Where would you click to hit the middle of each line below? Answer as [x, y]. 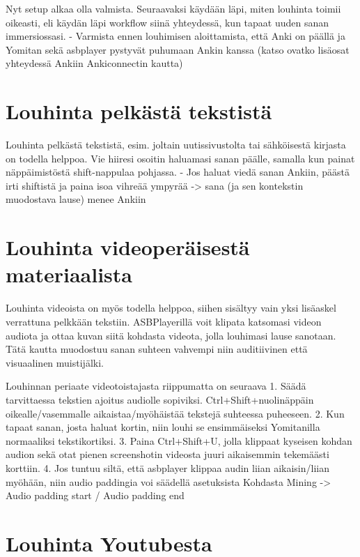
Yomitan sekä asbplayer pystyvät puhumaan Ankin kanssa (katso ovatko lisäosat [178, 49]
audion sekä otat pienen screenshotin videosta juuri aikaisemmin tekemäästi [167, 454]
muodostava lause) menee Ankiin [76, 199]
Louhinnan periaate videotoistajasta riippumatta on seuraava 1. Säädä [156, 386]
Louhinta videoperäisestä [128, 247]
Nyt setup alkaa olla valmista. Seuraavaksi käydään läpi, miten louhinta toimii [173, 8]
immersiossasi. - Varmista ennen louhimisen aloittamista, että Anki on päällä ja [175, 36]
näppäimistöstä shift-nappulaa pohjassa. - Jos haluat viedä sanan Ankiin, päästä [178, 172]
